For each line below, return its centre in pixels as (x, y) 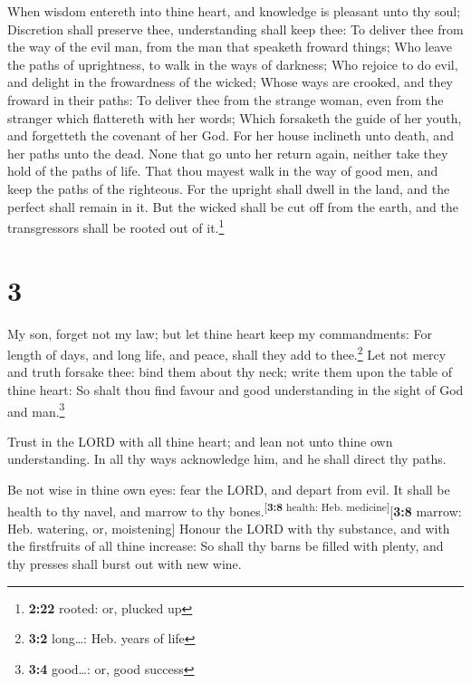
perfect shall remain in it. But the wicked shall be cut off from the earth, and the (233, 206)
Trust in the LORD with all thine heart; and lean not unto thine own (200, 441)
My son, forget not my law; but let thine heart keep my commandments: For (220, 333)
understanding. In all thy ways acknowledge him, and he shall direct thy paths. (227, 459)
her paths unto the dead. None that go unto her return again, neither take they (228, 153)
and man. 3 (36, 409)
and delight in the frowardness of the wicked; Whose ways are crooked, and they (230, 82)
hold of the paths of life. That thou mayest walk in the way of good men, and (223, 171)
